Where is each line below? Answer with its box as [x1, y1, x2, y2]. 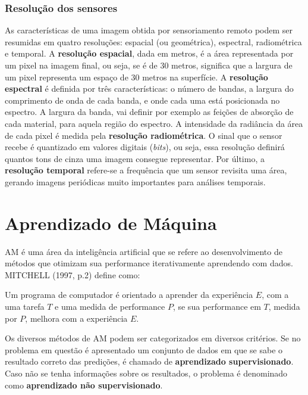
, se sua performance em [172, 300, 261, 313]
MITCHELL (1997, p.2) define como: [5, 268, 140, 281]
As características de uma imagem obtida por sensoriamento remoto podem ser [5, 24, 293, 36]
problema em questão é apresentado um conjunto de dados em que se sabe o [5, 343, 283, 356]
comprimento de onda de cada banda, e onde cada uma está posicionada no [5, 94, 280, 106]
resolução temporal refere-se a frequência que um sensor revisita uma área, [5, 164, 287, 176]
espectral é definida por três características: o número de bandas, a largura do [5, 82, 294, 95]
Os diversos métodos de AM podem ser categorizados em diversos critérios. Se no [5, 332, 301, 344]
